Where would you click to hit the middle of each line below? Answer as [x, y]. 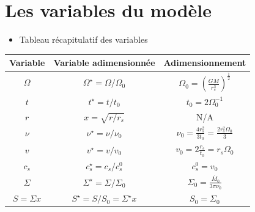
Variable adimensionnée [104, 63]
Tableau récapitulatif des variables [83, 39]
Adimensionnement [205, 63]
